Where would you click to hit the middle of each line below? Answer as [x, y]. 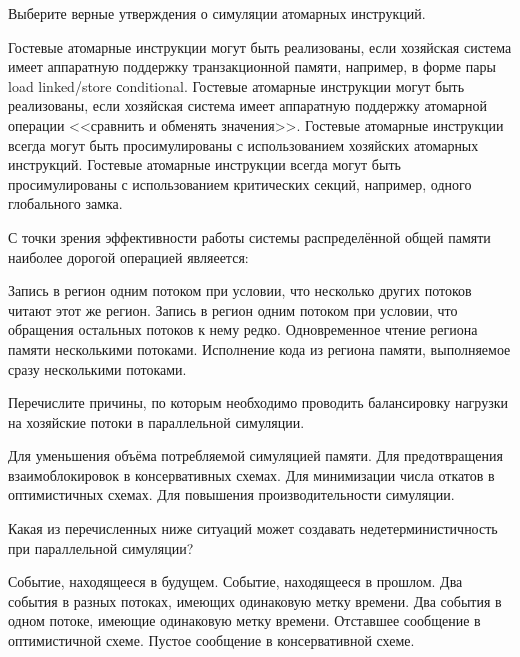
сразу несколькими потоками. [97, 368]
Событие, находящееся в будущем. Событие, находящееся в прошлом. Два [235, 581]
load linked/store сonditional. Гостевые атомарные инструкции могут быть [236, 85]
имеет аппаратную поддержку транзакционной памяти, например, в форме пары [252, 66]
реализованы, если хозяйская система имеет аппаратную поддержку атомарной [247, 105]
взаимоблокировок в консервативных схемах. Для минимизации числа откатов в [251, 474]
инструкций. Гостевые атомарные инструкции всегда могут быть [204, 164]
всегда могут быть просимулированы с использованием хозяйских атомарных [243, 144]
